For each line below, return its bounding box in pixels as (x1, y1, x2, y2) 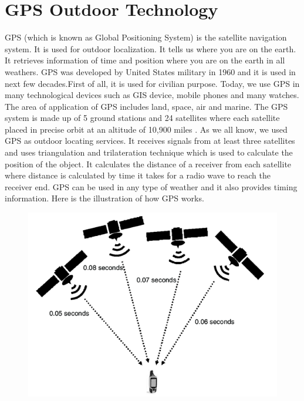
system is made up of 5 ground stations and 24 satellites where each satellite (5, 112, 280, 124)
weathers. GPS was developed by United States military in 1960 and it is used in (5, 65, 296, 77)
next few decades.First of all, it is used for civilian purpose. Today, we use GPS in (5, 77, 300, 89)
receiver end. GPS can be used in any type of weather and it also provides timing (5, 180, 298, 193)
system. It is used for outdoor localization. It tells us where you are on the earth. (5, 42, 296, 55)
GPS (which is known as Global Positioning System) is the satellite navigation (5, 31, 287, 43)
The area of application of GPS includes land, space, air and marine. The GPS (5, 100, 288, 112)
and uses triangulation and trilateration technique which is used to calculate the (5, 146, 293, 159)
